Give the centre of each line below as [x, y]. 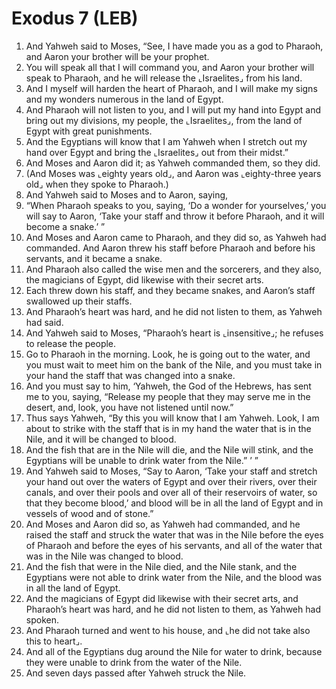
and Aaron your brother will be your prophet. [117, 56]
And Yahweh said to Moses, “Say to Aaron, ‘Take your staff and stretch [171, 471]
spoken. [42, 619]
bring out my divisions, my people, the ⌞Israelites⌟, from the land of [164, 120]
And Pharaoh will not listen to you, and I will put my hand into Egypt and [173, 109]
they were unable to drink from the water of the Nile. [134, 662]
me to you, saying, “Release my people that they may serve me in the [168, 396]
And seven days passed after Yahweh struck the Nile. [136, 673]
